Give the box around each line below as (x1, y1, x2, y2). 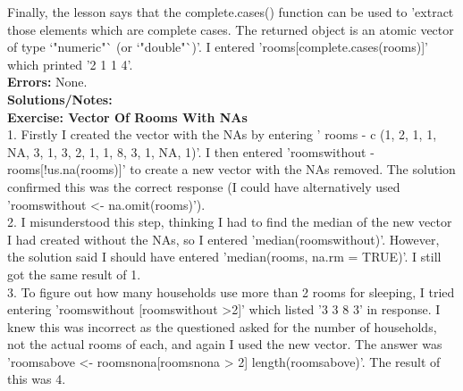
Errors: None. (7, 72, 88, 91)
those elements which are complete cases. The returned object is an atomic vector (7, 20, 454, 38)
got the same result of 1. (7, 264, 141, 283)
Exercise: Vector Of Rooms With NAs (7, 107, 248, 126)
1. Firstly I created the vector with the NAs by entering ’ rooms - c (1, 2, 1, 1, (7, 125, 437, 144)
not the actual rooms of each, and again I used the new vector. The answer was (7, 335, 442, 354)
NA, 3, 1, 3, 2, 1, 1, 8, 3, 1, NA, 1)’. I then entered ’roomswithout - (7, 142, 375, 161)
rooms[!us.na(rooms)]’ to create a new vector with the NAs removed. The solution (7, 160, 456, 179)
